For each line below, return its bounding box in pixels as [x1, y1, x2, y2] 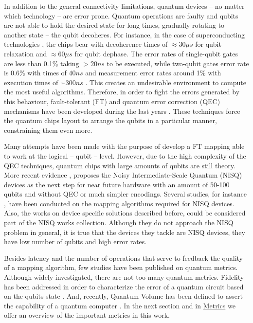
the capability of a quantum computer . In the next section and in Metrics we [4, 300, 235, 310]
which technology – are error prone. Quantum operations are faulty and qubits [4, 10, 238, 20]
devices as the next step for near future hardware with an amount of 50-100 [4, 179, 230, 189]
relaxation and [4, 48, 47, 58]
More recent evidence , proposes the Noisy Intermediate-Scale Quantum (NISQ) [4, 170, 242, 180]
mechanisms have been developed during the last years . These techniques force [4, 106, 240, 116]
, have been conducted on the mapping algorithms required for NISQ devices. [4, 198, 235, 208]
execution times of [4, 77, 58, 87]
